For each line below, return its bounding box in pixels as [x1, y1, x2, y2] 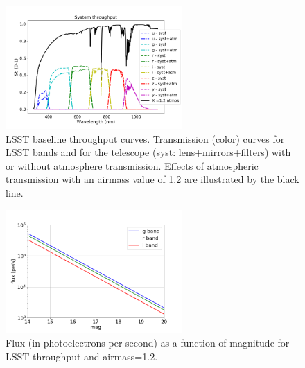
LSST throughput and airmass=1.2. [6, 349, 158, 363]
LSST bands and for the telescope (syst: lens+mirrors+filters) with [6, 145, 291, 159]
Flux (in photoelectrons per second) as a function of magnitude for [6, 335, 290, 350]
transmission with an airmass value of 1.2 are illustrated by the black [6, 172, 299, 186]
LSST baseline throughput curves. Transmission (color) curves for [6, 131, 285, 146]
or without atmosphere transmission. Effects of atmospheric [6, 158, 259, 173]
